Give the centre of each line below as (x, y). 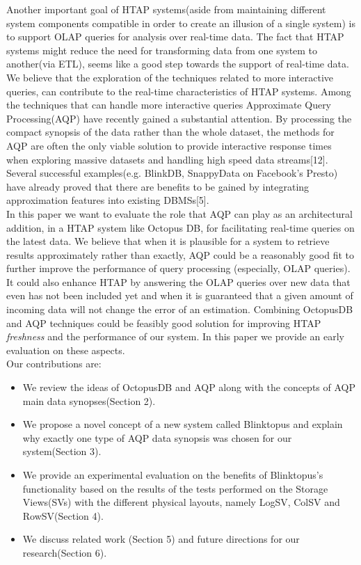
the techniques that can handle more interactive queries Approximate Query (169, 105)
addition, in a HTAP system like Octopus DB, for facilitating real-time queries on (180, 227)
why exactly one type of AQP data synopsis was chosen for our (157, 437)
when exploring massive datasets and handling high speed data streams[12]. (167, 159)
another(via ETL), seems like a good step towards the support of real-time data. (178, 64)
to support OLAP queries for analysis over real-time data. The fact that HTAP (175, 37)
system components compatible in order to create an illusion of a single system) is (181, 23)
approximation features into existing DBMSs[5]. (108, 200)
